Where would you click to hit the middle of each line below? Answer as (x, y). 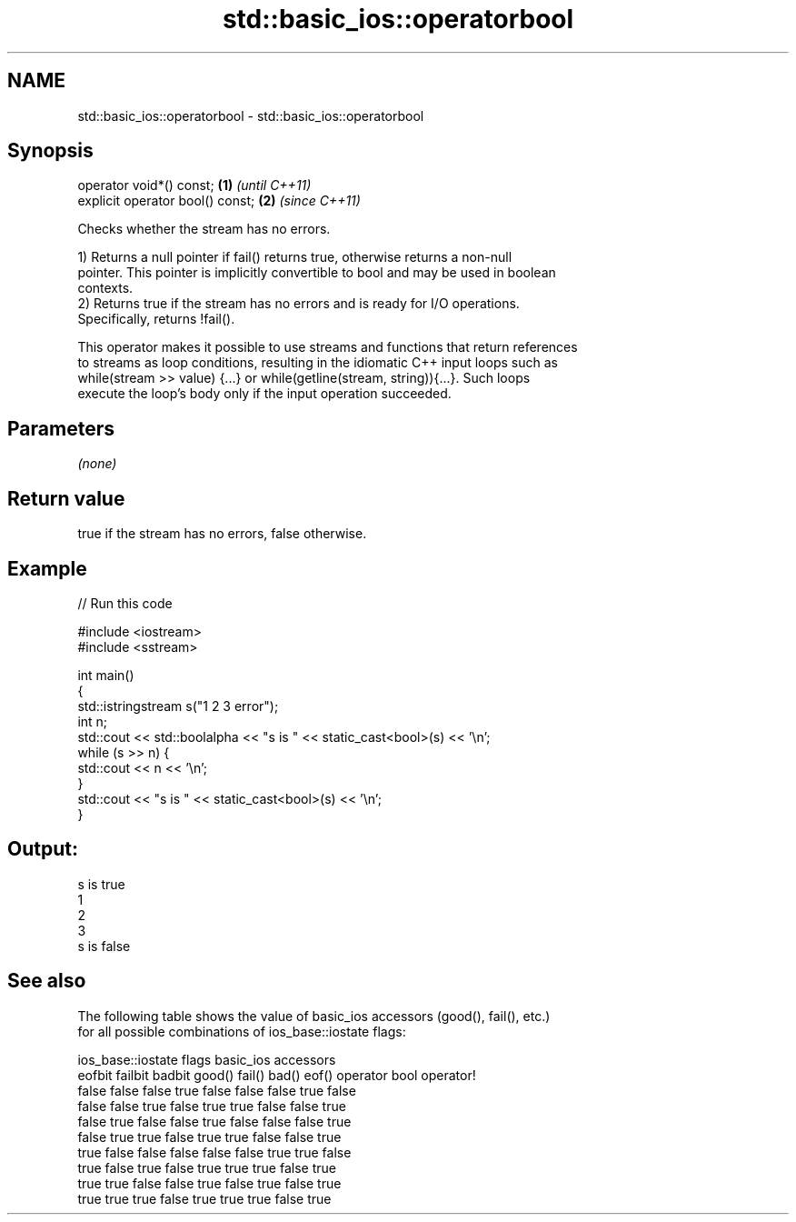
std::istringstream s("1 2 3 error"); (178, 706)
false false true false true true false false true (212, 1106)
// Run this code (125, 603)
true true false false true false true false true (209, 1183)
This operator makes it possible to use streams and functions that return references (328, 347)
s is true (101, 884)
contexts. (105, 288)
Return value (66, 498)
